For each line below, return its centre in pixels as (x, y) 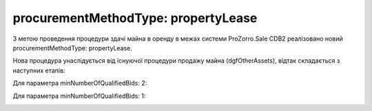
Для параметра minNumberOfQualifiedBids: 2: (80, 83)
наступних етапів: (39, 70)
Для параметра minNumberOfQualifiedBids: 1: (79, 96)
